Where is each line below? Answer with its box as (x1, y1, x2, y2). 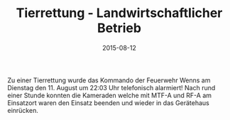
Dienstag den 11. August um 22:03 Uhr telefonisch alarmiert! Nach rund (7, 83, 216, 92)
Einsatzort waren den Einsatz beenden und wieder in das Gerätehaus (7, 98, 209, 107)
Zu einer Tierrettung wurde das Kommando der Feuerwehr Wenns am (7, 76, 211, 84)
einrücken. (7, 106, 39, 114)
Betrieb (97, 20, 142, 36)
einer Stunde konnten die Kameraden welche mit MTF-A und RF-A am (7, 91, 212, 99)
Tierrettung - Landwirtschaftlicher (16, 5, 223, 21)
